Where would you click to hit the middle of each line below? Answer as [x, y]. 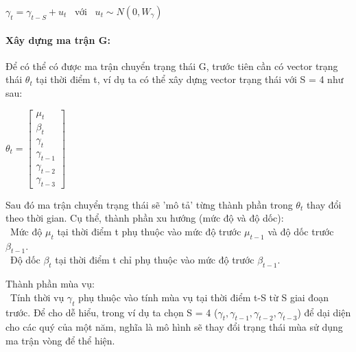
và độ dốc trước [301, 231]
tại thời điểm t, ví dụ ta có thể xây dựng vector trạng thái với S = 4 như [190, 79]
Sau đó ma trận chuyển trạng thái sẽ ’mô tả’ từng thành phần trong [149, 204]
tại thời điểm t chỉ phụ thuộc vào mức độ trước [155, 260]
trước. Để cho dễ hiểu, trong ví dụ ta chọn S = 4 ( [112, 312]
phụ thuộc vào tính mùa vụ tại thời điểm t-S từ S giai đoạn [203, 297]
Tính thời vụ [37, 297]
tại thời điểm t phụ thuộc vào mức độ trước [149, 231]
